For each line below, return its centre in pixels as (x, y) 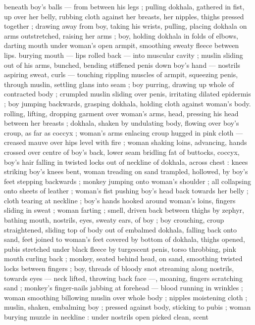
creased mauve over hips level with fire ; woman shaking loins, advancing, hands (126, 142)
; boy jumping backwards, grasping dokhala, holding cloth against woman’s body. (127, 103)
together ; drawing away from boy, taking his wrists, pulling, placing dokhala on (126, 26)
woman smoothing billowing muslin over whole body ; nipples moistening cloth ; (126, 297)
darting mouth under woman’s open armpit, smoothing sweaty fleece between (122, 45)
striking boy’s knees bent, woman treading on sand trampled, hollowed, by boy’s (126, 171)
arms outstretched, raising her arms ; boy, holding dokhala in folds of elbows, (121, 35)
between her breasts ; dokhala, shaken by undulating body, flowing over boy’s (122, 123)
